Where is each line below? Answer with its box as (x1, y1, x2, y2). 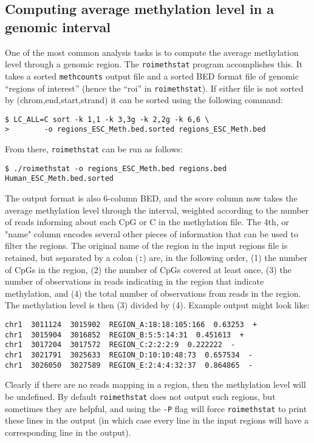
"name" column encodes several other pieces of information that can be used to (5, 227, 298, 240)
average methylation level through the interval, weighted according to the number (5, 203, 309, 216)
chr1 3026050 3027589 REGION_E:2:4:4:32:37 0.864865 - (5, 360, 253, 370)
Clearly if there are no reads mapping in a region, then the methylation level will (5, 378, 306, 391)
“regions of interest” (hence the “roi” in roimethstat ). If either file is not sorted (5, 81, 304, 94)
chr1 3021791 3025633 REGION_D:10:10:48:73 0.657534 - (5, 351, 253, 359)
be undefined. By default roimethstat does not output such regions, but (5, 390, 276, 402)
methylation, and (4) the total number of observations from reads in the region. (5, 286, 301, 299)
